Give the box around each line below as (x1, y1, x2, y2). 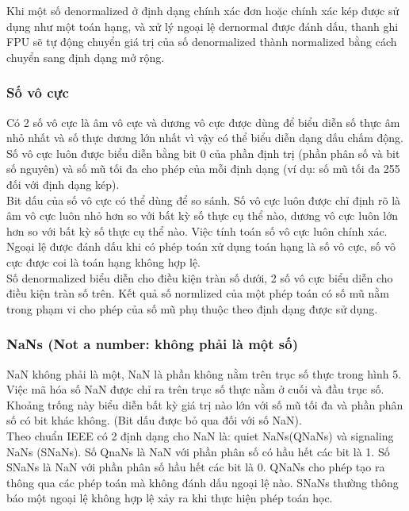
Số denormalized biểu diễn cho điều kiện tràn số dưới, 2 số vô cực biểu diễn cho (6, 269, 393, 286)
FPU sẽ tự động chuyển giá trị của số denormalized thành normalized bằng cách (6, 33, 397, 50)
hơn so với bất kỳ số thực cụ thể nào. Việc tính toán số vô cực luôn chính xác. (6, 222, 388, 239)
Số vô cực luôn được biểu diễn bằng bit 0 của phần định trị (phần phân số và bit (6, 144, 400, 161)
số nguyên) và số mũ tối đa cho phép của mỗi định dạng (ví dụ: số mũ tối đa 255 (6, 160, 400, 177)
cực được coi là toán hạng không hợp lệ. (6, 253, 201, 270)
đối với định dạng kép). (6, 175, 120, 192)
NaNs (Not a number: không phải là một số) (6, 334, 298, 354)
